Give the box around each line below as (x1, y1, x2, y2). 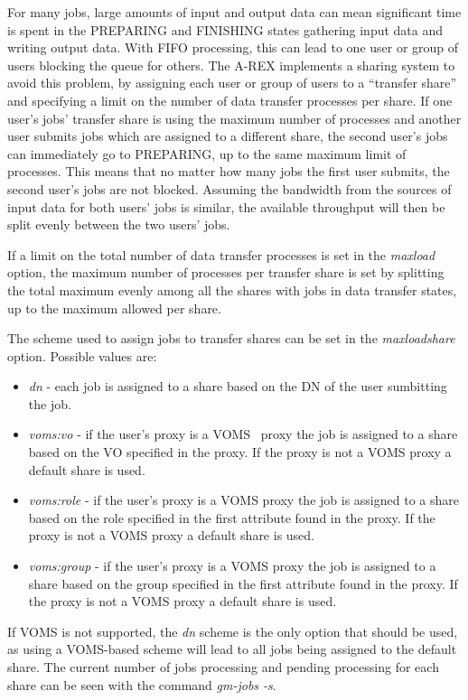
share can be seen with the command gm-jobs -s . (7, 675, 276, 694)
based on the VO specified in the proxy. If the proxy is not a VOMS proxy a (28, 443, 452, 462)
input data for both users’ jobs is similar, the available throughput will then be (7, 197, 445, 216)
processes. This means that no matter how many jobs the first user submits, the (7, 162, 450, 181)
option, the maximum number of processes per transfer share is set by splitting (7, 263, 445, 282)
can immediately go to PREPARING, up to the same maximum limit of (7, 144, 407, 163)
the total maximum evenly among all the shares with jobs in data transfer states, (7, 280, 457, 299)
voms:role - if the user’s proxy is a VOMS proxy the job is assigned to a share (28, 490, 459, 509)
